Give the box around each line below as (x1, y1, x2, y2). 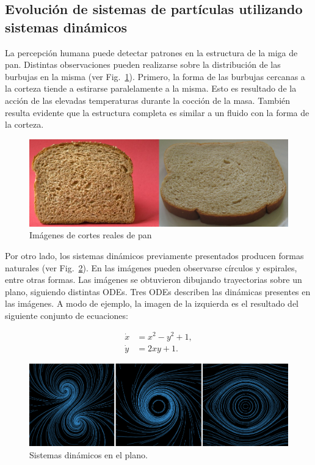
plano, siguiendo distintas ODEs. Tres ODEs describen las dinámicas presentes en (5, 285, 311, 298)
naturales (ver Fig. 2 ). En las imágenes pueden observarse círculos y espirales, (5, 261, 297, 274)
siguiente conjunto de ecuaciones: (5, 309, 128, 321)
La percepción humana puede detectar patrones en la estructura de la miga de (5, 46, 298, 59)
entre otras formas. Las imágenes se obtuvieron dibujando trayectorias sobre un (5, 273, 302, 286)
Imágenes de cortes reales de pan (29, 229, 152, 241)
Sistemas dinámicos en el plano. (29, 448, 148, 461)
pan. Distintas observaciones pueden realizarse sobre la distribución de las (5, 58, 281, 71)
